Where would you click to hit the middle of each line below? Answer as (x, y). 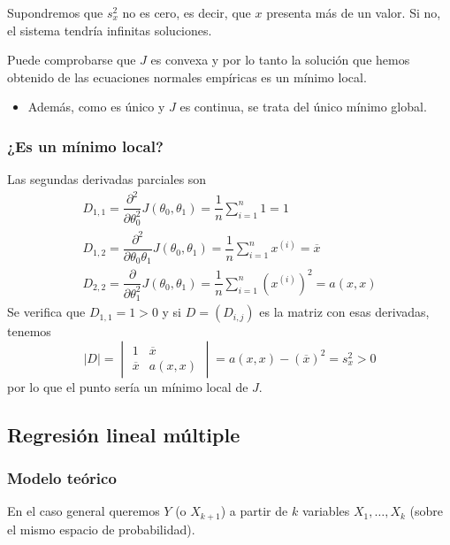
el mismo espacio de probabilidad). (101, 529)
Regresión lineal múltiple (124, 434)
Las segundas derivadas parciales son (107, 179)
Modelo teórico (62, 478)
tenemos (29, 331)
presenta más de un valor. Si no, (354, 12)
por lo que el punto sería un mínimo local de (128, 386)
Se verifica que (46, 312)
